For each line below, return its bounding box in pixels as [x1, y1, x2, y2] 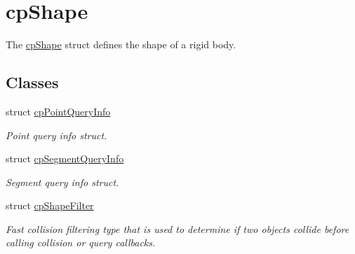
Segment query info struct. [6, 174, 119, 189]
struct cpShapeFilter [6, 198, 94, 213]
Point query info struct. [6, 127, 107, 142]
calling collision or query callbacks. [6, 235, 156, 250]
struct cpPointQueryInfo [6, 104, 111, 118]
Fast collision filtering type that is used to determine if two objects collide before [6, 221, 349, 236]
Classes [6, 71, 59, 93]
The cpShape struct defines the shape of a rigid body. [6, 37, 236, 52]
